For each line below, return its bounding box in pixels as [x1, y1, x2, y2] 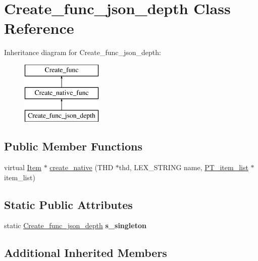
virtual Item [4, 162, 41, 173]
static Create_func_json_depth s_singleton [4, 220, 146, 231]
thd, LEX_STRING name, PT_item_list [119, 162, 248, 173]
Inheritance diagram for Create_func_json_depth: [4, 47, 161, 58]
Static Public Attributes [4, 196, 133, 212]
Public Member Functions [4, 138, 142, 154]
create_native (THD [49, 162, 114, 173]
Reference [4, 18, 74, 38]
